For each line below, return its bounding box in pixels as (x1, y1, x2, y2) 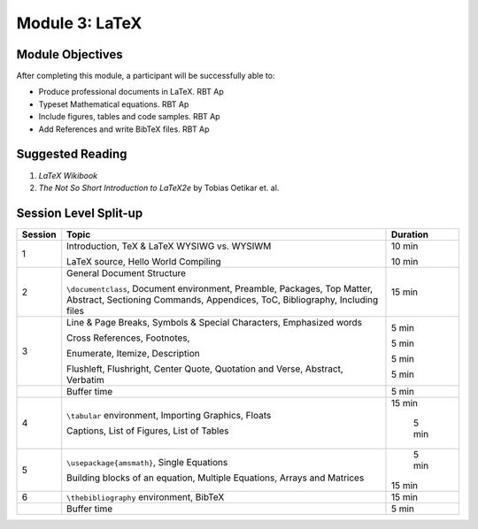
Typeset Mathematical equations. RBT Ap (38, 98, 189, 110)
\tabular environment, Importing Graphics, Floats (66, 409, 272, 421)
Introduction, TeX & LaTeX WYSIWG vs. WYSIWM (66, 240, 272, 252)
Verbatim (66, 373, 105, 386)
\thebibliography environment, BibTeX (66, 491, 225, 503)
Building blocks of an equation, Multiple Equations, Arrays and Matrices (66, 471, 365, 484)
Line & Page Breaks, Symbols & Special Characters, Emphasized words (66, 316, 363, 328)
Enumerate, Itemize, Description (66, 347, 200, 359)
